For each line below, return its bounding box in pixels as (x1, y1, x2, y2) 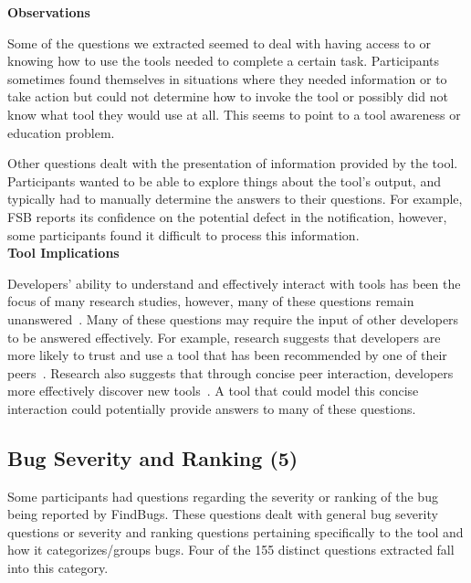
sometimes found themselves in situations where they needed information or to (7, 69, 447, 88)
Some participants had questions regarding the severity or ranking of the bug (7, 486, 438, 505)
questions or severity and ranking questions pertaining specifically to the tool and (7, 522, 464, 541)
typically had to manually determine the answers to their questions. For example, (7, 189, 463, 208)
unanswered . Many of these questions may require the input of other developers (7, 309, 459, 328)
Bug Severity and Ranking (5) (7, 443, 298, 472)
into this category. (7, 558, 109, 578)
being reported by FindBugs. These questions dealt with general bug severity (7, 504, 438, 524)
